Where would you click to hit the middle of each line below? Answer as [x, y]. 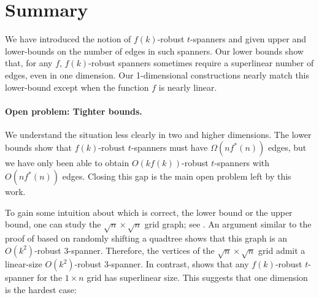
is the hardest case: [41, 289]
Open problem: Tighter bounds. [74, 111]
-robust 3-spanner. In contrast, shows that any [162, 264]
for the [50, 277]
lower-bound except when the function [77, 87]
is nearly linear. [188, 87]
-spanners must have [169, 147]
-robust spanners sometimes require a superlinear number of [201, 63]
